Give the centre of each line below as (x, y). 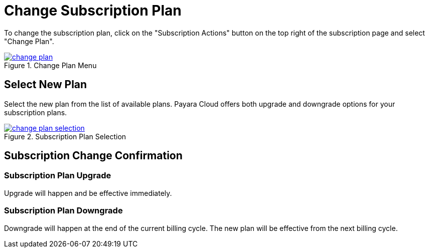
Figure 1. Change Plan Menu (50, 65)
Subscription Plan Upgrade (58, 176)
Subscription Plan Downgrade (63, 211)
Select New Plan (46, 85)
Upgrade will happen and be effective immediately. (88, 193)
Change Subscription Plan (93, 11)
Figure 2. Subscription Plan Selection (65, 136)
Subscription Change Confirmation (93, 156)
